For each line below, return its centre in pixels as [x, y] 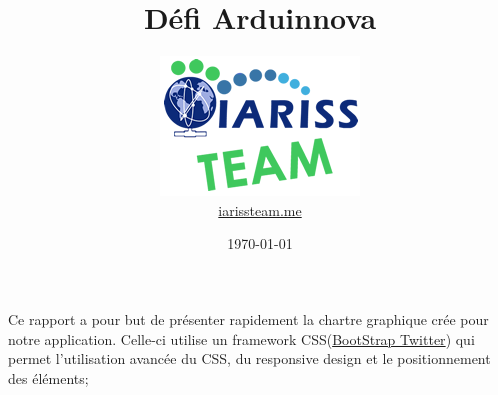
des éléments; [48, 377]
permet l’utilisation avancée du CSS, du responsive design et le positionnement [249, 358]
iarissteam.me [260, 209]
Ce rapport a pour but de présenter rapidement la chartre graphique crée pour [248, 318]
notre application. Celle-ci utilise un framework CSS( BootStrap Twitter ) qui [241, 338]
